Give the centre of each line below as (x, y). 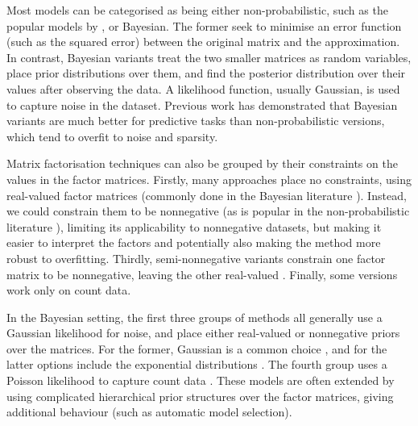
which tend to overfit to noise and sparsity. (112, 136)
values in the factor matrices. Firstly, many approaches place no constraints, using (209, 179)
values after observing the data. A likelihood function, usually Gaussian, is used (203, 88)
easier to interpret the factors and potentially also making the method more (194, 242)
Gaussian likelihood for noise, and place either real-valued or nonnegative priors (203, 333)
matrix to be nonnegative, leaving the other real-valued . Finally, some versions (202, 274)
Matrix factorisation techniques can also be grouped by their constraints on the (202, 163)
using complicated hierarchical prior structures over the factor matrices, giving (200, 396)
